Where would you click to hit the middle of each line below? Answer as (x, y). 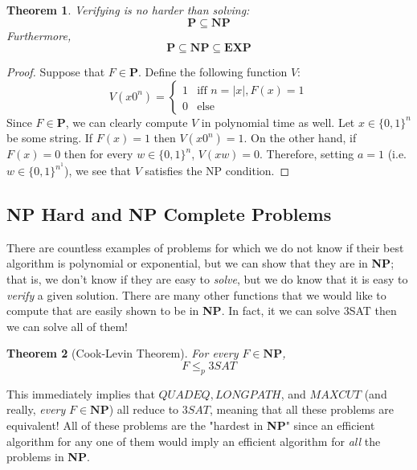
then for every (98, 154)
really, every (36, 409)
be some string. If (50, 138)
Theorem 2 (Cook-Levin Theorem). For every (123, 353)
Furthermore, (39, 35)
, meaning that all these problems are (302, 409)
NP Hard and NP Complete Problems (169, 214)
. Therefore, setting (307, 154)
